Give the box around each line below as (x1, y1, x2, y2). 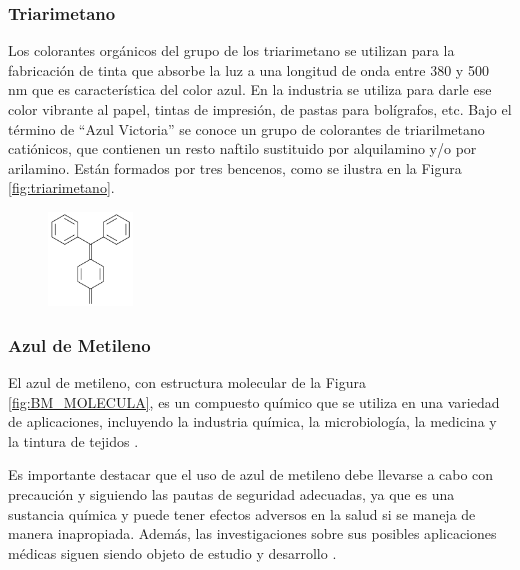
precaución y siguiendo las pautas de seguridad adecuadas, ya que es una (8, 483, 455, 504)
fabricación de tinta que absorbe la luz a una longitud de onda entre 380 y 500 (8, 59, 489, 80)
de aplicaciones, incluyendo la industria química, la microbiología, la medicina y (8, 411, 497, 432)
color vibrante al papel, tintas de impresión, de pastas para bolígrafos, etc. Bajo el (8, 99, 512, 119)
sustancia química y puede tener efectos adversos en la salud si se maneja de (8, 503, 476, 524)
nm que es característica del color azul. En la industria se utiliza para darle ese (8, 79, 492, 100)
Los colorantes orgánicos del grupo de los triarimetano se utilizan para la (8, 40, 455, 61)
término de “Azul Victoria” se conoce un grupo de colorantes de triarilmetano (8, 118, 485, 139)
